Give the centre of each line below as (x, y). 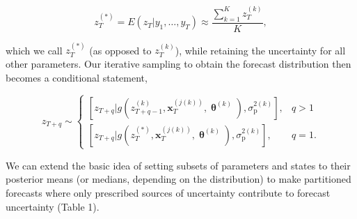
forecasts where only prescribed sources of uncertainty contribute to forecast (168, 192)
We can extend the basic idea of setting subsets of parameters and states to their (178, 165)
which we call (34, 50)
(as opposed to (120, 50)
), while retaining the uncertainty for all (260, 50)
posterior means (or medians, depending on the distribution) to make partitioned (178, 179)
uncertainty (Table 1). (53, 206)
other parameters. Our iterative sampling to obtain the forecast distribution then (178, 64)
